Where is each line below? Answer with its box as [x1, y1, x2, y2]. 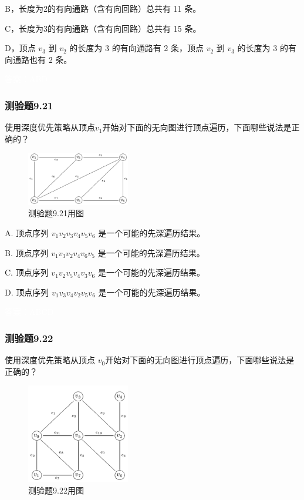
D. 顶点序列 [5, 286, 49, 298]
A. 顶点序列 [5, 227, 49, 239]
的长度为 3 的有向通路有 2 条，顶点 [69, 42, 204, 54]
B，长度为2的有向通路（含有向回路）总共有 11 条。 [5, 2, 201, 14]
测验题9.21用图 [28, 207, 84, 219]
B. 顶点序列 [5, 246, 49, 259]
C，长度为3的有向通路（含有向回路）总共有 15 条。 [5, 22, 201, 34]
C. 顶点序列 [5, 266, 49, 278]
